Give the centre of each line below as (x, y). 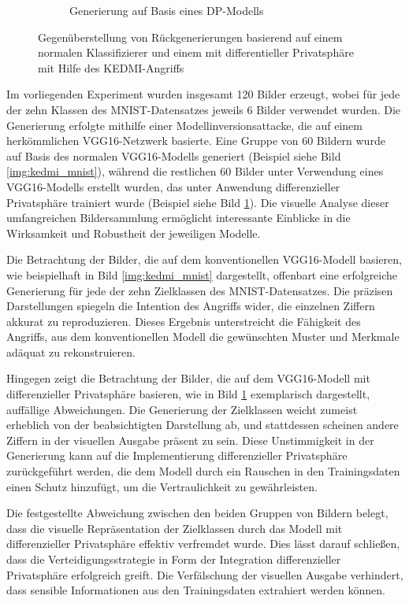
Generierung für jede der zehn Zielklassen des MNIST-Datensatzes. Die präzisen (200, 290)
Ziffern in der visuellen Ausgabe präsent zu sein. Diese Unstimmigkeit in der (190, 440)
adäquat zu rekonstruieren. (71, 351)
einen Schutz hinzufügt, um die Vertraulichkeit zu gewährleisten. (162, 486)
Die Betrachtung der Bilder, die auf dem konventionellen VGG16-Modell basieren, (204, 259)
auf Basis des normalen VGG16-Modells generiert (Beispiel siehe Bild (174, 155)
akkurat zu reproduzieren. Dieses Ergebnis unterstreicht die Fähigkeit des (184, 321)
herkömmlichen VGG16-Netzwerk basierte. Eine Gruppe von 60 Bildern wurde (196, 141)
